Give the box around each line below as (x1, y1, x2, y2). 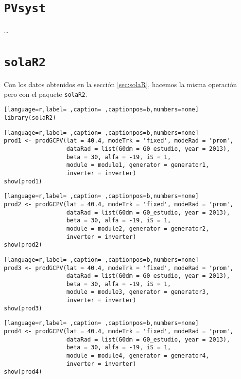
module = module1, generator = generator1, (66, 162, 209, 169)
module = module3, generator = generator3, (66, 289, 209, 296)
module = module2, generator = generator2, (66, 225, 209, 232)
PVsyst (4, 1, 46, 16)
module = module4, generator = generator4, (66, 352, 209, 360)
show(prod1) (4, 178, 42, 185)
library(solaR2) (4, 114, 56, 121)
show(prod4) (4, 368, 42, 376)
